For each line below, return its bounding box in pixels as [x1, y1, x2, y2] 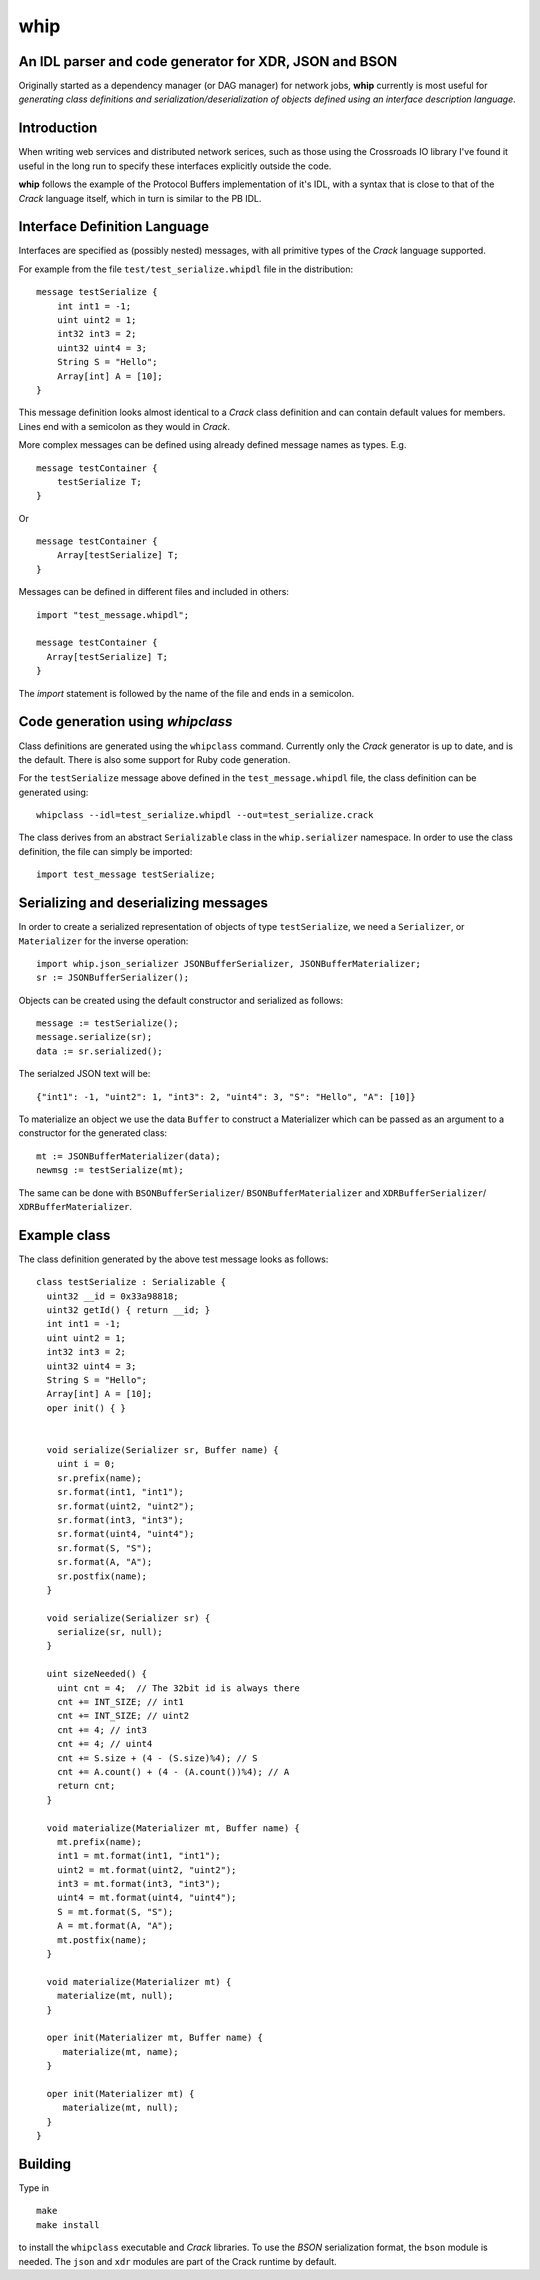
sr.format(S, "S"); [56, 1542, 153, 1554]
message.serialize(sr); [36, 1031, 153, 1043]
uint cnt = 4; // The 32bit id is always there [56, 1682, 300, 1694]
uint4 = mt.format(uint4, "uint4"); [56, 1892, 237, 1904]
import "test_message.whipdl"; [36, 609, 190, 620]
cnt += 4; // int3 [56, 1724, 148, 1735]
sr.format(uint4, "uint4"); [56, 1528, 195, 1540]
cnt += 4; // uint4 [56, 1738, 153, 1750]
